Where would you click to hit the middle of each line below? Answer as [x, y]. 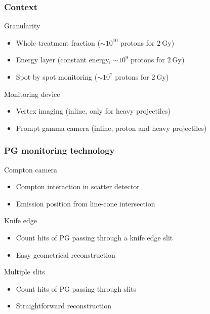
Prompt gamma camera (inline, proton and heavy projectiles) [111, 128]
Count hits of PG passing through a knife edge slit [94, 237]
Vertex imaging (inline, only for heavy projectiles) [93, 111]
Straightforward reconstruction [64, 306]
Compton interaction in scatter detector [78, 186]
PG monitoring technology [59, 150]
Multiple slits [25, 272]
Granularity [22, 26]
